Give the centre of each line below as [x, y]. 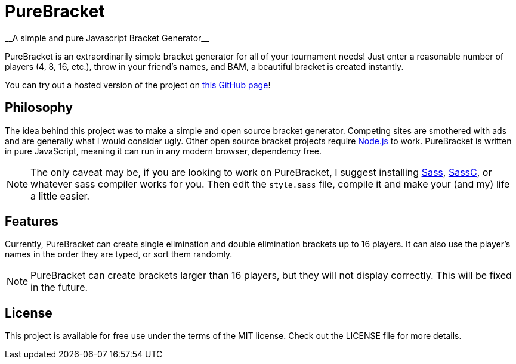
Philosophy [39, 108]
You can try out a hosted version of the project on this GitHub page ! [138, 85]
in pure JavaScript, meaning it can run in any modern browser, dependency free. [163, 151]
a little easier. [60, 196]
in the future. [59, 287]
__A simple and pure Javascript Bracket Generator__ [107, 38]
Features [32, 222]
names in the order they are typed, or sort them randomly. [119, 254]
